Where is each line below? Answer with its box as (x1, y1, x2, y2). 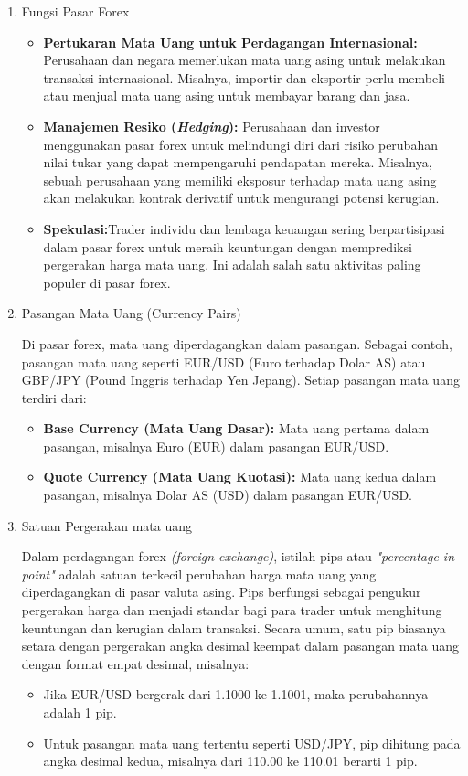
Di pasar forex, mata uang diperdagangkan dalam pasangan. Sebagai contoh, (21, 334, 452, 353)
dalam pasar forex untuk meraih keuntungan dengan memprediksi (43, 237, 412, 256)
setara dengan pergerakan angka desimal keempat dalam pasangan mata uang (21, 636, 460, 655)
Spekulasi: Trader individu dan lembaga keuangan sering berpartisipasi (43, 218, 445, 238)
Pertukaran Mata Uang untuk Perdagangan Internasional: (43, 32, 418, 51)
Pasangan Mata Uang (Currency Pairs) (21, 303, 241, 323)
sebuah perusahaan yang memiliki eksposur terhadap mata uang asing (43, 170, 437, 189)
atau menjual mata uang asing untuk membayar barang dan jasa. (43, 86, 410, 105)
